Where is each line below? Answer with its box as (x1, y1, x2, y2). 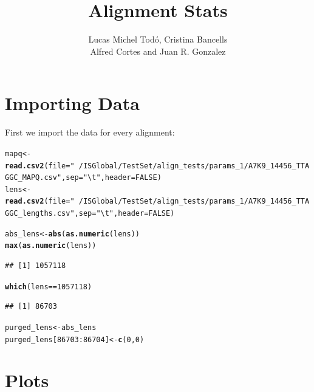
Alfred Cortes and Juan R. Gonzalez (90, 44, 226, 57)
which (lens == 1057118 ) (5, 282, 92, 291)
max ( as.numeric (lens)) (5, 241, 97, 250)
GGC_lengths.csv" (5, 209, 75, 218)
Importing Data (5, 91, 140, 115)
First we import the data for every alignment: (5, 126, 175, 139)
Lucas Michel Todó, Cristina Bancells (88, 33, 228, 46)
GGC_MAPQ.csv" (5, 173, 62, 182)
